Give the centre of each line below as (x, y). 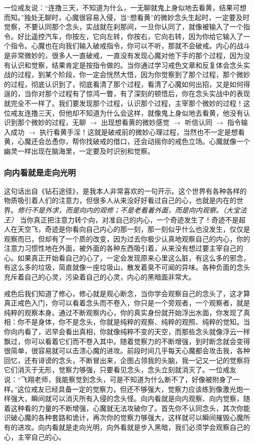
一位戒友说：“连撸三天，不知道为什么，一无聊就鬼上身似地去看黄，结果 (118, 7)
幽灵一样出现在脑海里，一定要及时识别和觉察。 (79, 151)
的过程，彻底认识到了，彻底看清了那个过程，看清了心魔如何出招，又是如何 (124, 84)
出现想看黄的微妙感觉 (136, 122)
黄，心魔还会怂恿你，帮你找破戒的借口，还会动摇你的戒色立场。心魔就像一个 (127, 141)
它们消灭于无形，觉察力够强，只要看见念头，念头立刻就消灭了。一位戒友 (120, 370)
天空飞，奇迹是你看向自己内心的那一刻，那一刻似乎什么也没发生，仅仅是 (134, 229)
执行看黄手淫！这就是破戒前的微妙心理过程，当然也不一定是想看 (142, 131)
